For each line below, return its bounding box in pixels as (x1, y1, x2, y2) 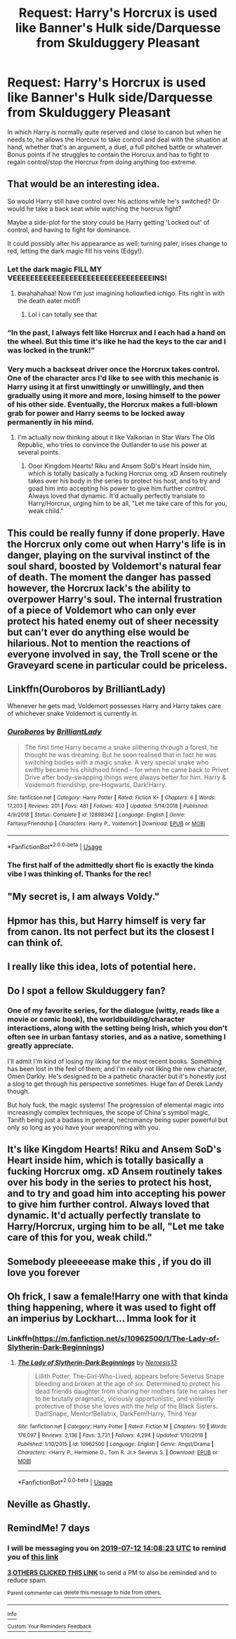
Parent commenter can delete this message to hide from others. (7, 1589, 162, 1597)
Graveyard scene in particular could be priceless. (7, 659, 228, 671)
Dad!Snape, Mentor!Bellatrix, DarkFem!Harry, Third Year (34, 1409, 198, 1418)
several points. (17, 448, 60, 457)
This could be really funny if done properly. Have (7, 527, 225, 539)
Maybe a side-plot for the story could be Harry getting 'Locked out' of (7, 218, 210, 226)
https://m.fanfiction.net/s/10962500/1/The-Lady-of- (34, 1333, 220, 1343)
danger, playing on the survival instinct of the (7, 549, 211, 561)
